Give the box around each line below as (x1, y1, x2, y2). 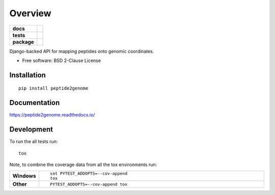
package (12, 38, 34, 45)
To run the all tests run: (9, 139, 58, 145)
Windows (12, 173, 36, 180)
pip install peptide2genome (18, 85, 89, 91)
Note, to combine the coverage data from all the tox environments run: (9, 161, 157, 168)
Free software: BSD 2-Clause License (22, 57, 101, 63)
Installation (9, 71, 46, 79)
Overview (9, 8, 51, 19)
